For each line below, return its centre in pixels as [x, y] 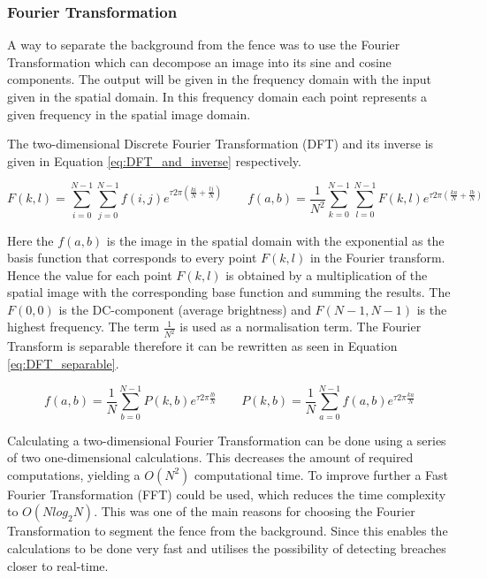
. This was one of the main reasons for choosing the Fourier [255, 511]
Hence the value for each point [90, 274]
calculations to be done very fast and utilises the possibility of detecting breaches [227, 548]
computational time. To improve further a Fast [322, 474]
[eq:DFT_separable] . [63, 363]
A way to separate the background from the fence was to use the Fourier [204, 45]
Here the [30, 240]
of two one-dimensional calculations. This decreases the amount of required [210, 457]
